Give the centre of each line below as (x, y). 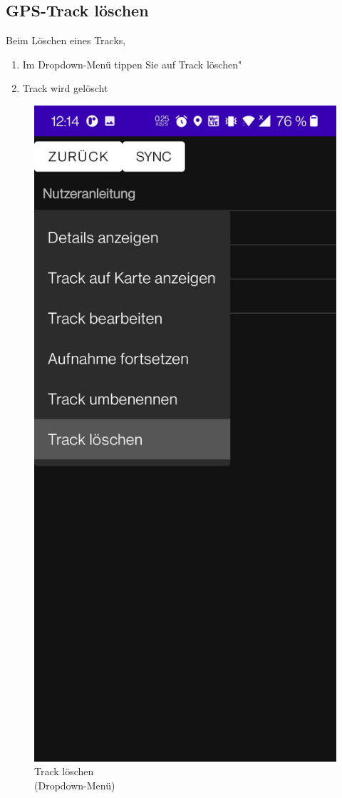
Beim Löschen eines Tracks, (66, 40)
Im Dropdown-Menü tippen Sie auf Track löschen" (132, 64)
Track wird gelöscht (65, 88)
